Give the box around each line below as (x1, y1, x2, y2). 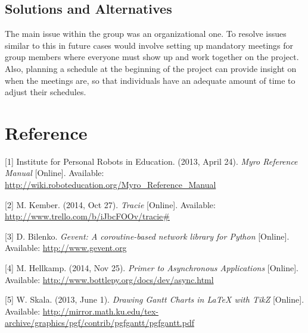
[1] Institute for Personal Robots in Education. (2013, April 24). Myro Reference (5, 155, 298, 167)
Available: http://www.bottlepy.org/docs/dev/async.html (5, 273, 214, 285)
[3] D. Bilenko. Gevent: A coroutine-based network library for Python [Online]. (5, 230, 290, 242)
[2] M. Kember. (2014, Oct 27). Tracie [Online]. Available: (5, 198, 216, 211)
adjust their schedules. (5, 86, 86, 98)
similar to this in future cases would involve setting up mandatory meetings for (5, 39, 294, 51)
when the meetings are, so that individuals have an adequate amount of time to (5, 74, 295, 86)
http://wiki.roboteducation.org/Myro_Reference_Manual (5, 178, 216, 191)
